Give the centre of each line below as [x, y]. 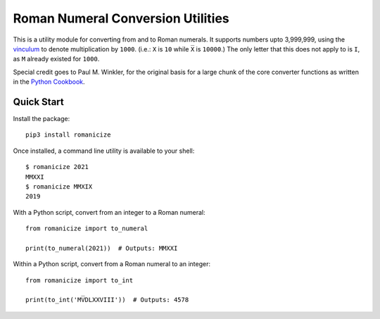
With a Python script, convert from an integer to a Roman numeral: [109, 212]
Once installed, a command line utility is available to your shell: [104, 151]
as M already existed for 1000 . [56, 59]
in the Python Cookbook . [49, 82]
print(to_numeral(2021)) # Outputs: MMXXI [102, 248]
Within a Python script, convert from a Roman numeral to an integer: [112, 264]
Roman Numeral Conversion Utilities [121, 18]
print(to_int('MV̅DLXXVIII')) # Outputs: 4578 [107, 300]
